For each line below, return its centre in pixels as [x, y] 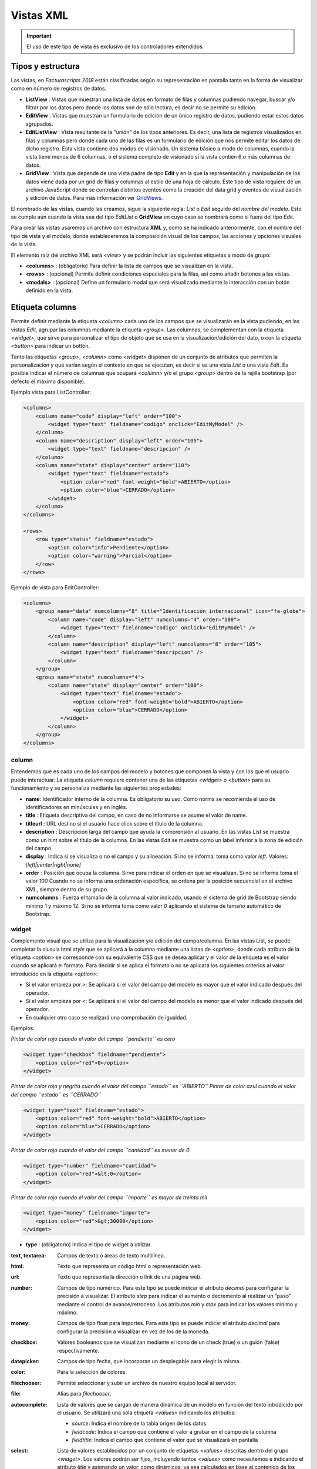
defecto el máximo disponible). [48, 381]
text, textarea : [28, 1255]
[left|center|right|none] [53, 864]
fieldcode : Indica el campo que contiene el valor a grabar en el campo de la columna [174, 1431]
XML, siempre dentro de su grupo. [67, 889]
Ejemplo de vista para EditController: [55, 588]
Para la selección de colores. [92, 1372]
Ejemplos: [23, 1028]
